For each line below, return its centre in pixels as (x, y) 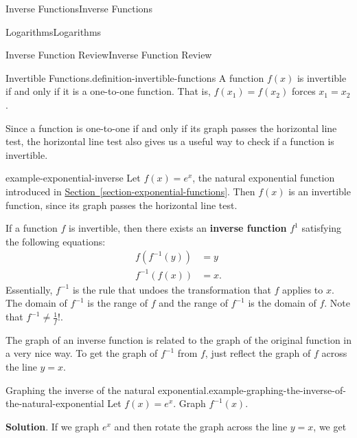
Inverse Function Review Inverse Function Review (109, 55)
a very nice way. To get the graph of (82, 353)
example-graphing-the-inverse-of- (277, 390)
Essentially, (29, 289)
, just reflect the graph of (258, 353)
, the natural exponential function (264, 178)
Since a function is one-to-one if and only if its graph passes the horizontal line (171, 128)
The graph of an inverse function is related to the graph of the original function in (179, 339)
